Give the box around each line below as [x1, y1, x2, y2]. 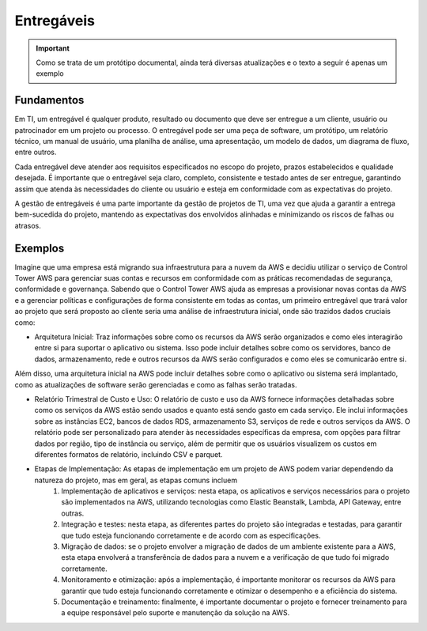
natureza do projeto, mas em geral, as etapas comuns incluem [34, 475, 237, 485]
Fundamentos [14, 93, 85, 107]
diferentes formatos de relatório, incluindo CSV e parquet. [34, 449, 223, 459]
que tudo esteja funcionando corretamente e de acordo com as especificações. [61, 531, 321, 540]
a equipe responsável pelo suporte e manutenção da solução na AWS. [61, 608, 290, 618]
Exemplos [14, 241, 65, 255]
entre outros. [14, 147, 57, 157]
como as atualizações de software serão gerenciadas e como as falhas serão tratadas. [14, 380, 297, 389]
